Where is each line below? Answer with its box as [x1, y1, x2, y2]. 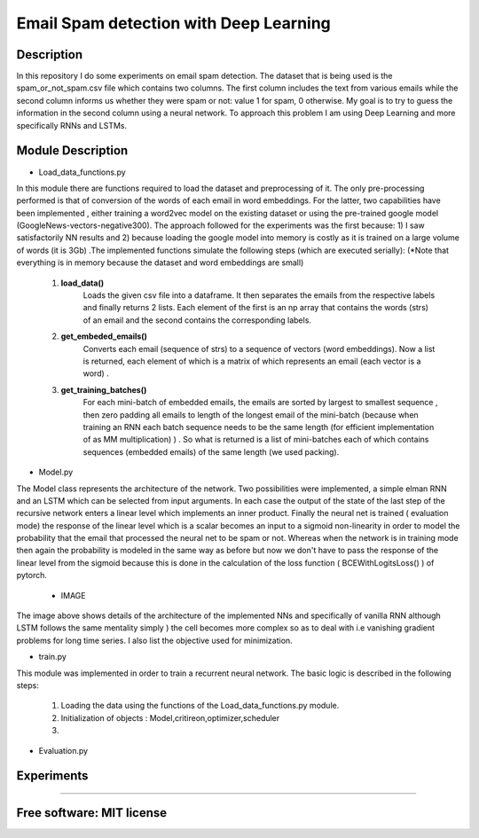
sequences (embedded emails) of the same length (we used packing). [82, 446, 340, 457]
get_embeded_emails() [60, 331, 148, 341]
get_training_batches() [60, 384, 147, 395]
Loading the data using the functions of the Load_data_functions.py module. [60, 701, 340, 711]
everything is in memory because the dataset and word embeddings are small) [16, 257, 304, 268]
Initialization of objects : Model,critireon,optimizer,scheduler [60, 712, 280, 723]
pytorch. [16, 570, 48, 581]
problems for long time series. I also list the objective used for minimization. [16, 635, 293, 646]
